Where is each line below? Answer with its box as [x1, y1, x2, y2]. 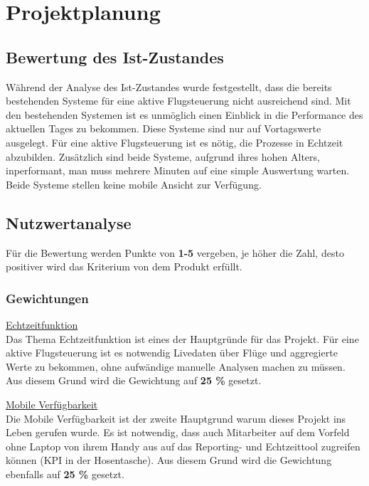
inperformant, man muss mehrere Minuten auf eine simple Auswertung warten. [6, 163, 350, 178]
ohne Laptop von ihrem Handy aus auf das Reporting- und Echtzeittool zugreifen [6, 438, 360, 453]
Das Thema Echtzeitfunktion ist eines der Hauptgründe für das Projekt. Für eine [6, 331, 359, 346]
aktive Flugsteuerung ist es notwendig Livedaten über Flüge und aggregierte [6, 345, 338, 360]
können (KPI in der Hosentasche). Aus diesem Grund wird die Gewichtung [6, 453, 332, 467]
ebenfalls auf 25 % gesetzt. [6, 466, 124, 481]
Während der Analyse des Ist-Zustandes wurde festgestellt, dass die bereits [6, 79, 332, 94]
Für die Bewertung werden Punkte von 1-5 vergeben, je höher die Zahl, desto [6, 245, 344, 260]
